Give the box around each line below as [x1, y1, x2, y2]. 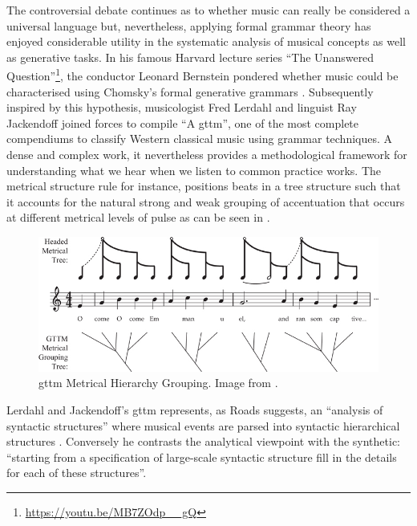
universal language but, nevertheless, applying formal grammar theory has [6, 17, 371, 34]
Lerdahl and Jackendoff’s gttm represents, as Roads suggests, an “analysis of [6, 402, 383, 418]
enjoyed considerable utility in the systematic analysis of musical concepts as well [6, 33, 406, 50]
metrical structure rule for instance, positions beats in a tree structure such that [6, 177, 401, 194]
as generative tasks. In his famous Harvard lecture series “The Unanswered [6, 48, 374, 65]
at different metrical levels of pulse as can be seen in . [6, 209, 270, 226]
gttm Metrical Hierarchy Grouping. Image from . [38, 374, 278, 391]
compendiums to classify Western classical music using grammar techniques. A [6, 130, 393, 147]
